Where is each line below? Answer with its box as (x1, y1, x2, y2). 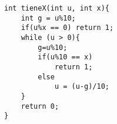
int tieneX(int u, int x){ (4, 4, 109, 12)
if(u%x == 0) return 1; (21, 24, 114, 32)
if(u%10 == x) (38, 53, 93, 62)
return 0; (21, 102, 59, 110)
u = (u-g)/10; (54, 82, 109, 91)
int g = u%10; (21, 14, 76, 22)
